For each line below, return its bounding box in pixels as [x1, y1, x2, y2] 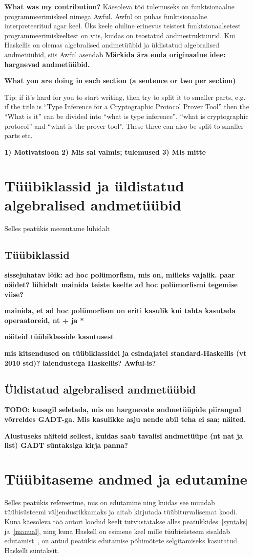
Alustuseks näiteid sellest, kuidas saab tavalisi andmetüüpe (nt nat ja [4, 430, 243, 441]
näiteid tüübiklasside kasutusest [4, 331, 114, 342]
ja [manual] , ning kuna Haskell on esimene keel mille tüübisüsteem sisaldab [4, 526, 230, 536]
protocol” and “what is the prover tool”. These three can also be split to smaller [4, 120, 244, 131]
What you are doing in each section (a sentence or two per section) [4, 75, 236, 86]
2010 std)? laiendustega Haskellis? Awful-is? [4, 357, 156, 368]
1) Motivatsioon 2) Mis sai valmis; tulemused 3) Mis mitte [4, 146, 206, 157]
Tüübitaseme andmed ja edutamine [4, 468, 248, 488]
